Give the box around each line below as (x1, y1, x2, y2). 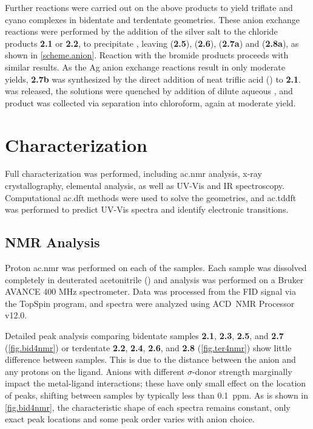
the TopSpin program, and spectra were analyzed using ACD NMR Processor (5, 297, 295, 309)
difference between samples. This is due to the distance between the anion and (5, 353, 296, 366)
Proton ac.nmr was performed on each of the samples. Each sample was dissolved (5, 261, 307, 274)
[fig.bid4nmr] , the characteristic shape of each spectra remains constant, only (5, 400, 291, 413)
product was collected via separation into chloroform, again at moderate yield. (5, 96, 296, 109)
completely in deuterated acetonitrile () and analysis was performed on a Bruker (5, 273, 304, 286)
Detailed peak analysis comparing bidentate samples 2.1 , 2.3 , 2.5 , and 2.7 (5, 329, 284, 342)
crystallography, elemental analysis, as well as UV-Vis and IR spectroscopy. (5, 179, 284, 192)
